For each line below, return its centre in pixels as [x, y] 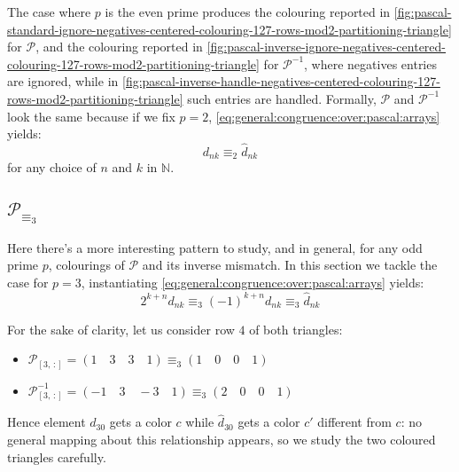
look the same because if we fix [91, 116]
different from [354, 422]
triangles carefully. [57, 456]
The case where [49, 12]
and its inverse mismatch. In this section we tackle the [290, 265]
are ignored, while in [63, 81]
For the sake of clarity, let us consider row [121, 329]
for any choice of [52, 167]
